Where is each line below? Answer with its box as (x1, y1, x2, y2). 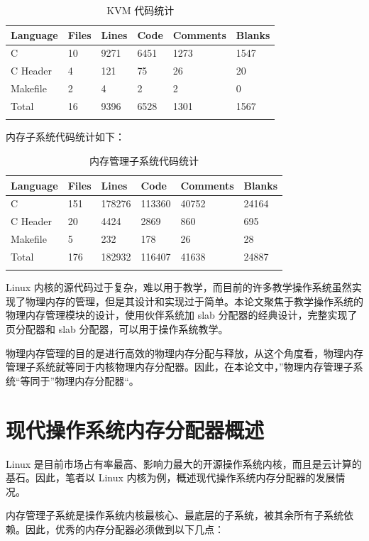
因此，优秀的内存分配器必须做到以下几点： (25, 521, 224, 536)
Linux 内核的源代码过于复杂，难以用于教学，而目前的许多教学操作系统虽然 (6, 280, 352, 295)
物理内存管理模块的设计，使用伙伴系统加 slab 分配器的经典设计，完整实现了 (6, 307, 358, 322)
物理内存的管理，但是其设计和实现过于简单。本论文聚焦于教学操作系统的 (25, 293, 363, 308)
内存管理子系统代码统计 (89, 153, 199, 168)
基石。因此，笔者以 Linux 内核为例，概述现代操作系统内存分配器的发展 (6, 470, 336, 485)
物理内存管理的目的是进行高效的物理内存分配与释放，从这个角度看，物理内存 (6, 345, 363, 360)
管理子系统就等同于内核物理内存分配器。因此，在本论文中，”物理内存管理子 (6, 359, 353, 374)
